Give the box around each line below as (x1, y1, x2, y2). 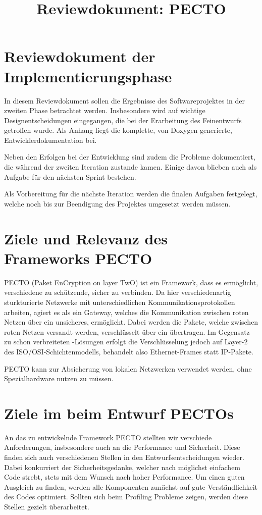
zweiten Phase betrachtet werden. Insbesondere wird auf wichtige (4, 105, 205, 116)
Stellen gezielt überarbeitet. (4, 501, 89, 511)
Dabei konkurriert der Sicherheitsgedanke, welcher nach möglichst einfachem (4, 461, 241, 472)
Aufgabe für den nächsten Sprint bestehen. (4, 171, 136, 182)
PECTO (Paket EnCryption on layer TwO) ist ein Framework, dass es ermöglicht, (4, 277, 258, 287)
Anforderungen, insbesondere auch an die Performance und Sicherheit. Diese (4, 442, 240, 452)
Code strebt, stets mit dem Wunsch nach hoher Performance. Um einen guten (4, 472, 245, 482)
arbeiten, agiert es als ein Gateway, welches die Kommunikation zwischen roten (4, 306, 249, 317)
